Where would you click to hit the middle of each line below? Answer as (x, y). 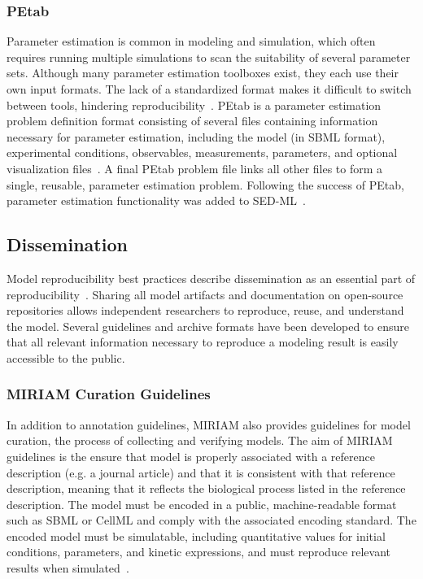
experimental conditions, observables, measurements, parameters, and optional (202, 152)
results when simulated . (68, 568)
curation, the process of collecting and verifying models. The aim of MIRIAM (200, 440)
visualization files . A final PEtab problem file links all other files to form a (195, 168)
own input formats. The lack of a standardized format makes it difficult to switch (209, 89)
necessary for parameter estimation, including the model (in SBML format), (196, 136)
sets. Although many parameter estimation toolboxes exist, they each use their (203, 73)
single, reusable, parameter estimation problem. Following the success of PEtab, (205, 184)
